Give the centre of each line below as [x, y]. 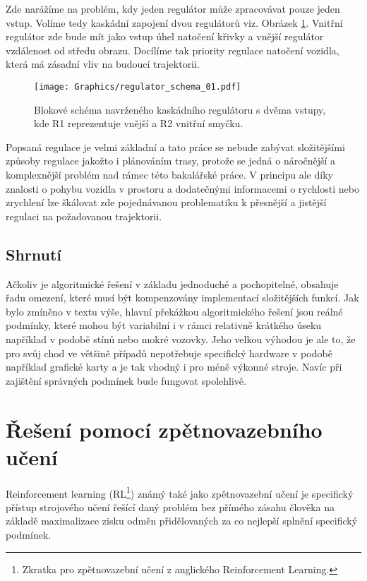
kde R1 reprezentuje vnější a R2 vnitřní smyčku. [139, 123]
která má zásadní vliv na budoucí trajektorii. [103, 64]
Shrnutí [34, 254]
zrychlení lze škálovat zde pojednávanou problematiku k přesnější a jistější [166, 202]
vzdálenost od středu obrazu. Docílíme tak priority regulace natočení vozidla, [173, 50]
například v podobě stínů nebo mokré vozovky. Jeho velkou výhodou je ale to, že [181, 339]
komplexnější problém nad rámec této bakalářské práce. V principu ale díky [169, 174]
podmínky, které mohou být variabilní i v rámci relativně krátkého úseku [164, 325]
